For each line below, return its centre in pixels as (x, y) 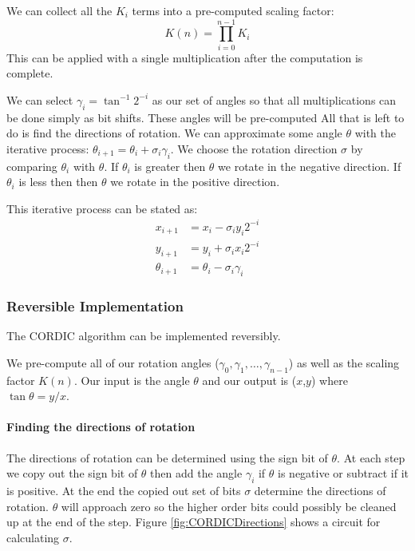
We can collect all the (59, 10)
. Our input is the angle (132, 380)
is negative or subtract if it (344, 473)
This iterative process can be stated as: (102, 208)
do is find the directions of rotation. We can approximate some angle (174, 133)
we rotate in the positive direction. (195, 182)
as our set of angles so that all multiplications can (274, 99)
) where (329, 380)
